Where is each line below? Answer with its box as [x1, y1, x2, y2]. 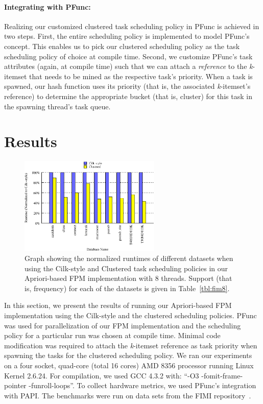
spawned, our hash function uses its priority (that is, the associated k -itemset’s [4, 81, 251, 91]
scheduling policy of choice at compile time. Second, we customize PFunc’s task [4, 51, 253, 61]
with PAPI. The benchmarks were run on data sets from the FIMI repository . [4, 390, 251, 400]
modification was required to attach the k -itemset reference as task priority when [4, 340, 257, 350]
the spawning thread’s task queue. [4, 101, 111, 111]
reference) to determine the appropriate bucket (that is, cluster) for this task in [4, 90, 252, 101]
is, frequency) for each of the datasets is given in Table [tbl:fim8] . [25, 282, 230, 293]
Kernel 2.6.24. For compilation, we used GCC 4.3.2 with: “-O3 [4, 370, 199, 381]
